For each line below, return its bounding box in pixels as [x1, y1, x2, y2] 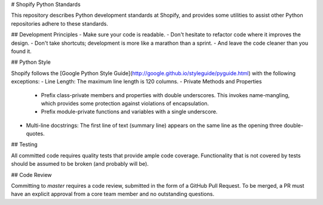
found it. [11, 48, 32, 55]
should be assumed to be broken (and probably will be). [11, 160, 149, 167]
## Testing [11, 141, 38, 148]
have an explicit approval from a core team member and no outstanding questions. [11, 191, 215, 198]
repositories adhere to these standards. [11, 20, 109, 27]
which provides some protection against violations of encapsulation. [41, 100, 209, 107]
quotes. [26, 130, 45, 137]
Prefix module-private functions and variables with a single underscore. [41, 108, 218, 116]
